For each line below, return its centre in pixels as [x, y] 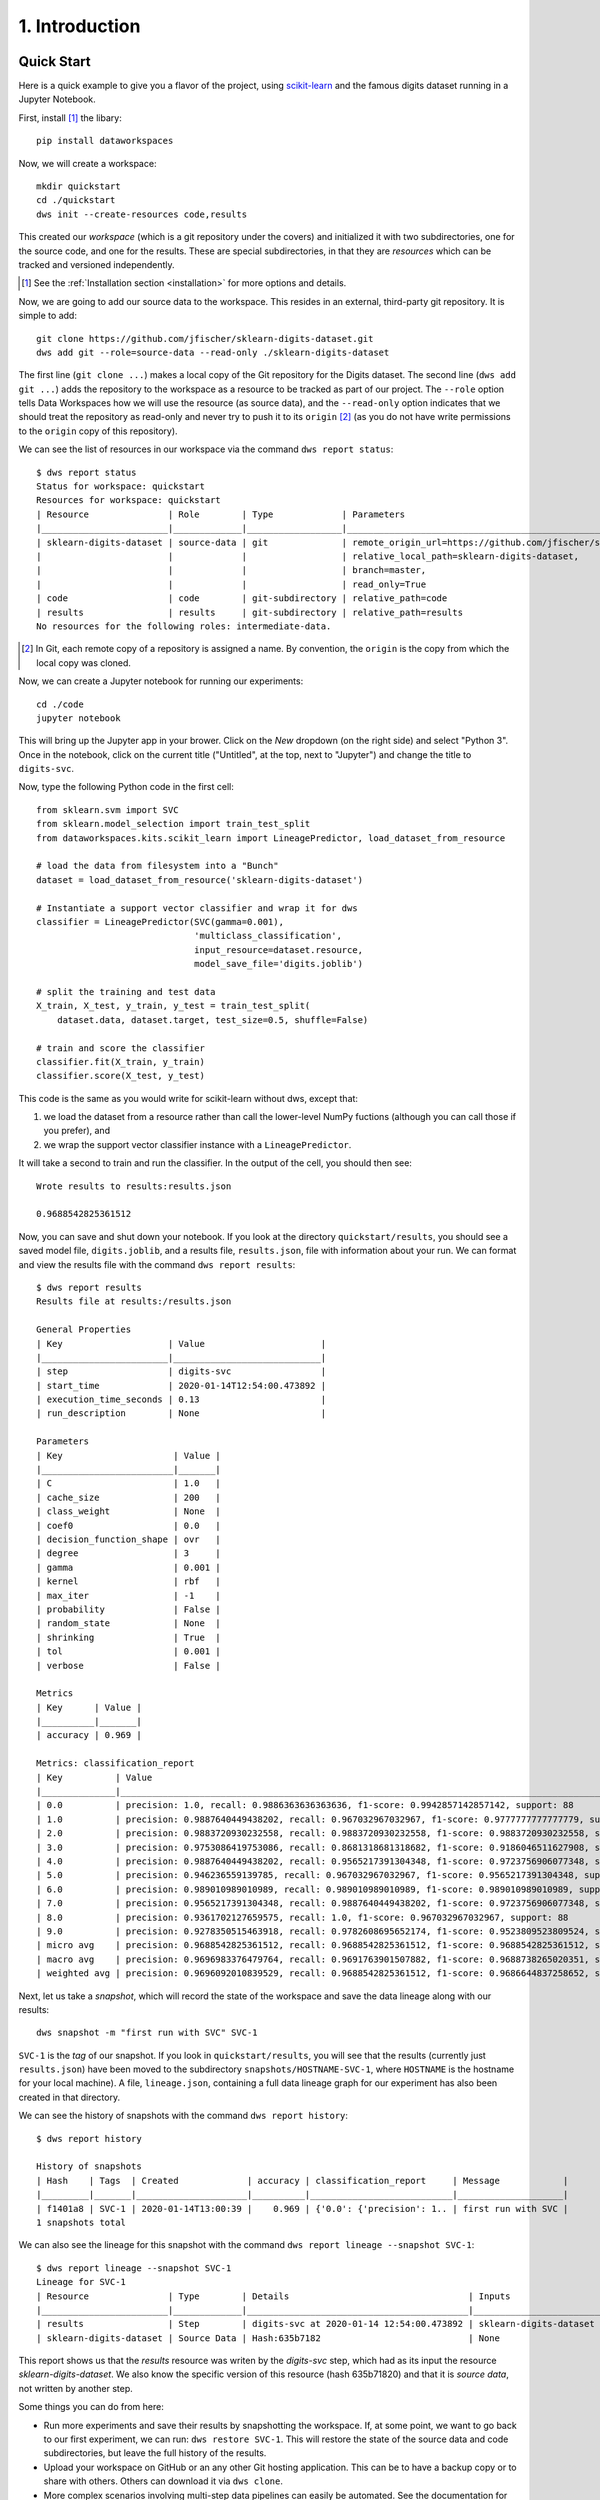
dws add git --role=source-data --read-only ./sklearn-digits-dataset [213, 352]
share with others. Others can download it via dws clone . [163, 2481]
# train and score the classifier [120, 1048]
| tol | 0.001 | [129, 1651]
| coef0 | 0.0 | [129, 1525]
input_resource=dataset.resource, [278, 949]
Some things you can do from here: [91, 2407]
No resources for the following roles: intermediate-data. [184, 626]
